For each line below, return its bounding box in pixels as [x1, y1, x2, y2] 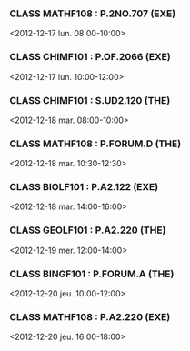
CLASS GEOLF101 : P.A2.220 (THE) [9, 224, 166, 236]
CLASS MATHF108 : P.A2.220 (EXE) [9, 311, 171, 323]
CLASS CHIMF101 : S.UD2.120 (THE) [9, 94, 171, 106]
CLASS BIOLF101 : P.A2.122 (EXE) [9, 181, 159, 194]
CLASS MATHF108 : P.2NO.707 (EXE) [9, 7, 176, 20]
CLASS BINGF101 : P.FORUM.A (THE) [9, 267, 175, 280]
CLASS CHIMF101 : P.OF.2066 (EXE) [9, 51, 171, 64]
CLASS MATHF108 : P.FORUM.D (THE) [9, 137, 182, 150]
